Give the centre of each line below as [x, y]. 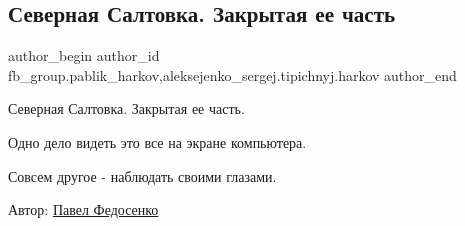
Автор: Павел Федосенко [83, 209]
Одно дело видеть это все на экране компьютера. [157, 141]
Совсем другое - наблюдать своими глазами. [142, 175]
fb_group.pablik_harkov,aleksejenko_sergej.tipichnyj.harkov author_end [232, 74]
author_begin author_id [84, 55]
